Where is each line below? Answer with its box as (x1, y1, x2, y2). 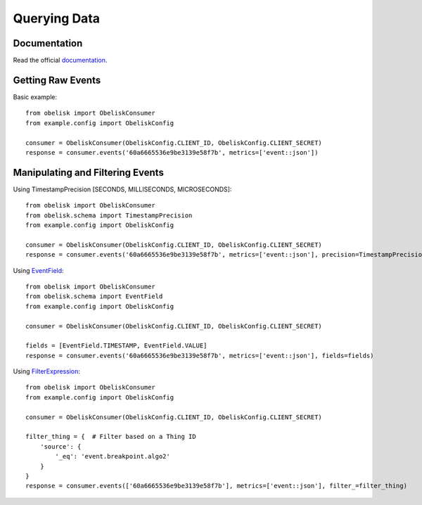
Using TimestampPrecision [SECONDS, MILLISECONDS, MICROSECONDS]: (13, 185, 232, 193)
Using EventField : (13, 266, 64, 274)
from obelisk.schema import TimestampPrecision (25, 211, 193, 219)
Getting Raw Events (13, 74, 101, 86)
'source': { (39, 442, 82, 450)
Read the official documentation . (13, 56, 108, 65)
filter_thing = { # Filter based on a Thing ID (25, 433, 196, 441)
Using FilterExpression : (13, 367, 81, 376)
